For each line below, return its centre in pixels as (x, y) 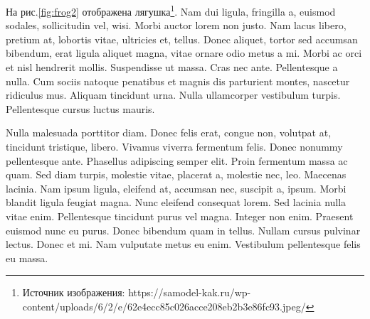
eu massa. (27, 258)
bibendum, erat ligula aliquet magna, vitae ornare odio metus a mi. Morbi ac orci (184, 53)
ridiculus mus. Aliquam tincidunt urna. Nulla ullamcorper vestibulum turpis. (173, 95)
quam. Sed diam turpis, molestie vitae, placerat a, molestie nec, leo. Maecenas (176, 174)
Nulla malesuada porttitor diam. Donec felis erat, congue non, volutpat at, (169, 133)
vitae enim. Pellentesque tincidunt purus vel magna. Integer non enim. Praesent (180, 216)
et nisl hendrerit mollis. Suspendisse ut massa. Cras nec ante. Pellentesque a (172, 67)
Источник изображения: (74, 292)
